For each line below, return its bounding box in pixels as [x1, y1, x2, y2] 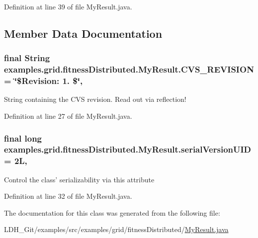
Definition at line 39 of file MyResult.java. [4, 1, 132, 11]
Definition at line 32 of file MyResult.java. [4, 191, 132, 201]
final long [4, 132, 42, 144]
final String [4, 52, 50, 64]
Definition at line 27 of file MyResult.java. [4, 111, 132, 121]
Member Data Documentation [4, 25, 163, 41]
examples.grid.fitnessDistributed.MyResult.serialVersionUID [4, 143, 252, 156]
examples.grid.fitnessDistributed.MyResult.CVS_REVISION [4, 63, 254, 76]
